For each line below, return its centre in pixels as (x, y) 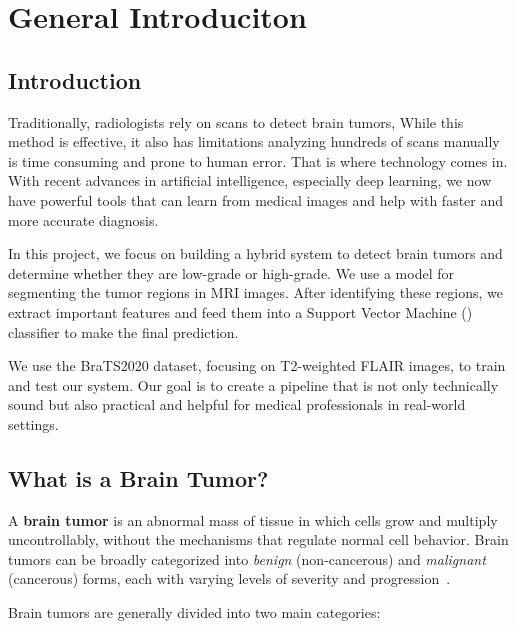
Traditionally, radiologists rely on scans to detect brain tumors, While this (236, 121)
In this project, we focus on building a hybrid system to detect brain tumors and (255, 253)
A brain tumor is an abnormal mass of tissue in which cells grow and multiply (253, 519)
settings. (33, 423)
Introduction (75, 79)
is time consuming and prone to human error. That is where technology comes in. (258, 160)
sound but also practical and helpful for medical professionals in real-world (237, 404)
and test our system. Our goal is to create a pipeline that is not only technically (253, 384)
